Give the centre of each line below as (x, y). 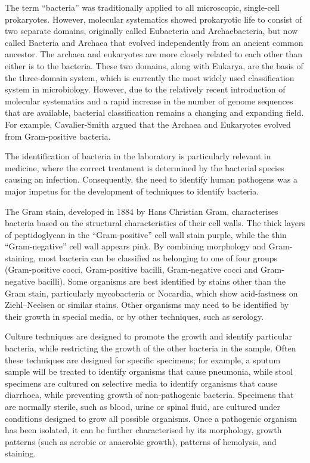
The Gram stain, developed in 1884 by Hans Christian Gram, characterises (142, 211)
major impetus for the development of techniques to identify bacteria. (132, 191)
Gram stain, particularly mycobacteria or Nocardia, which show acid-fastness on (151, 293)
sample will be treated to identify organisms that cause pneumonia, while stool (149, 371)
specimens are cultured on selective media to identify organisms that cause (141, 383)
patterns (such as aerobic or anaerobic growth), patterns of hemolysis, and (141, 441)
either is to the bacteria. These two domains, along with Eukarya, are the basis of (154, 65)
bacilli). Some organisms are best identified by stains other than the (162, 281)
